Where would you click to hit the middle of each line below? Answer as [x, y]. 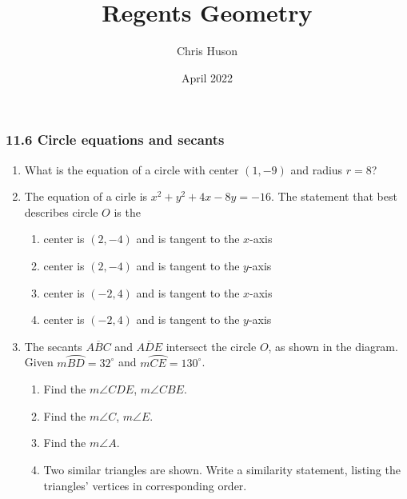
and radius [317, 169]
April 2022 [207, 77]
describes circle [61, 212]
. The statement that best [334, 196]
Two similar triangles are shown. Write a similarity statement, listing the [222, 469]
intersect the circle [211, 346]
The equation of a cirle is [86, 196]
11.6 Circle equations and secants [115, 140]
